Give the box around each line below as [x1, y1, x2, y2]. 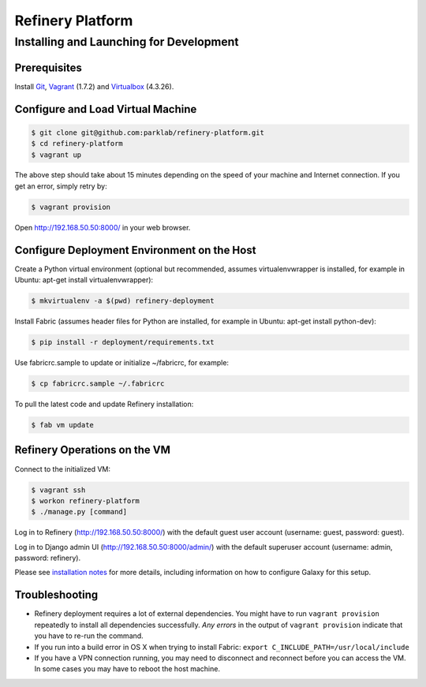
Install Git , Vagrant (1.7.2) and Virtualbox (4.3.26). [14, 81, 174, 91]
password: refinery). [14, 553, 81, 563]
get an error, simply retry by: [14, 181, 107, 191]
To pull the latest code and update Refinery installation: [14, 399, 194, 409]
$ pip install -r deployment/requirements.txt [31, 338, 215, 347]
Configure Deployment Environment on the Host [14, 243, 256, 256]
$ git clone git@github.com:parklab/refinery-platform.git [31, 128, 264, 137]
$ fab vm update [31, 420, 95, 430]
